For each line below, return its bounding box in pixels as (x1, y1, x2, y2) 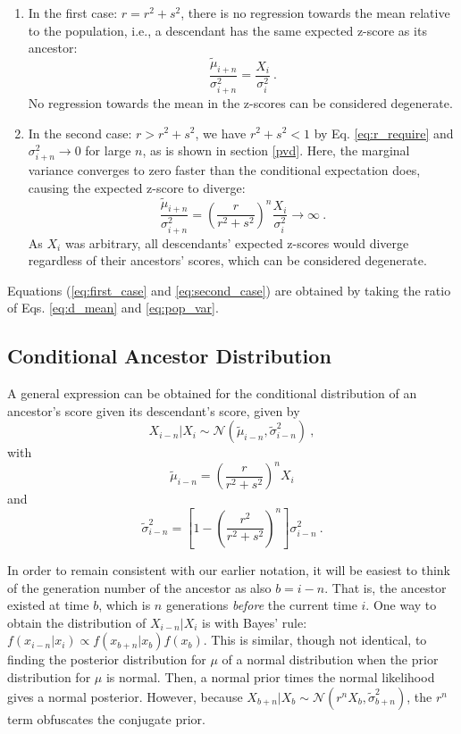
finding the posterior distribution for (7, 650, 206, 669)
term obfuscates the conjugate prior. (7, 709, 205, 728)
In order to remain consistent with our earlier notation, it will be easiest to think (7, 561, 450, 580)
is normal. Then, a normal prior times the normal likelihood (105, 667, 435, 686)
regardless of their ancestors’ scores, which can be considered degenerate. (28, 251, 427, 270)
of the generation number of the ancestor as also (7, 578, 272, 596)
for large (85, 141, 131, 160)
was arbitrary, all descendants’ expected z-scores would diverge (64, 233, 409, 252)
